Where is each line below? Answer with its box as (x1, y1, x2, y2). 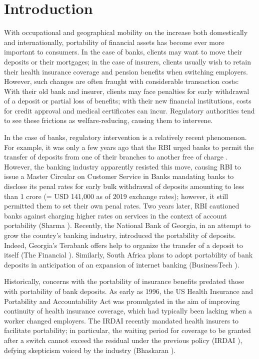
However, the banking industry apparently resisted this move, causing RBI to (4, 161, 241, 171)
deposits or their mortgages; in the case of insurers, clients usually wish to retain (4, 56, 251, 66)
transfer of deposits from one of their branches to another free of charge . (4, 151, 228, 162)
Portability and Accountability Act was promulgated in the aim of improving (4, 295, 240, 306)
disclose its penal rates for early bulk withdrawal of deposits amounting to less (4, 181, 244, 191)
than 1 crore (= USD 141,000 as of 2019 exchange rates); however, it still (4, 190, 228, 201)
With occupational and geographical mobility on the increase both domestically (4, 27, 248, 37)
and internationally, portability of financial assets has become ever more (4, 36, 224, 47)
